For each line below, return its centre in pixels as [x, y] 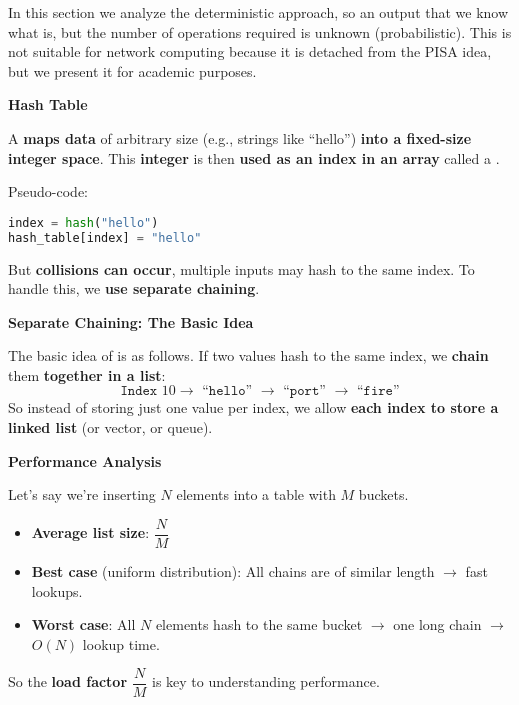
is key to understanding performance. [265, 681]
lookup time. [121, 643]
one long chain [437, 624]
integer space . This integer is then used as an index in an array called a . [254, 157]
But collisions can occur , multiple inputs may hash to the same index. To [241, 268]
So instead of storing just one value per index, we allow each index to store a [253, 407]
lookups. [57, 590]
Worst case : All [83, 624]
